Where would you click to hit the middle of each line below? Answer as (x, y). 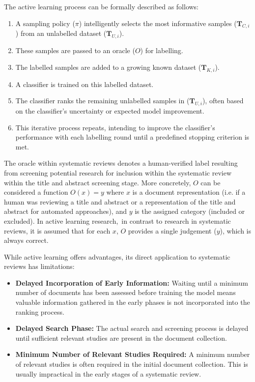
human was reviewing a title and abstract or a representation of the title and (120, 201)
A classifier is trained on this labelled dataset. (85, 84)
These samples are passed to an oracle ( (75, 50)
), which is (235, 230)
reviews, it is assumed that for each (57, 230)
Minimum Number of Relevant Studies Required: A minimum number (133, 354)
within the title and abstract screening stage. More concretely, (98, 182)
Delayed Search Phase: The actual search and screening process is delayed (132, 328)
